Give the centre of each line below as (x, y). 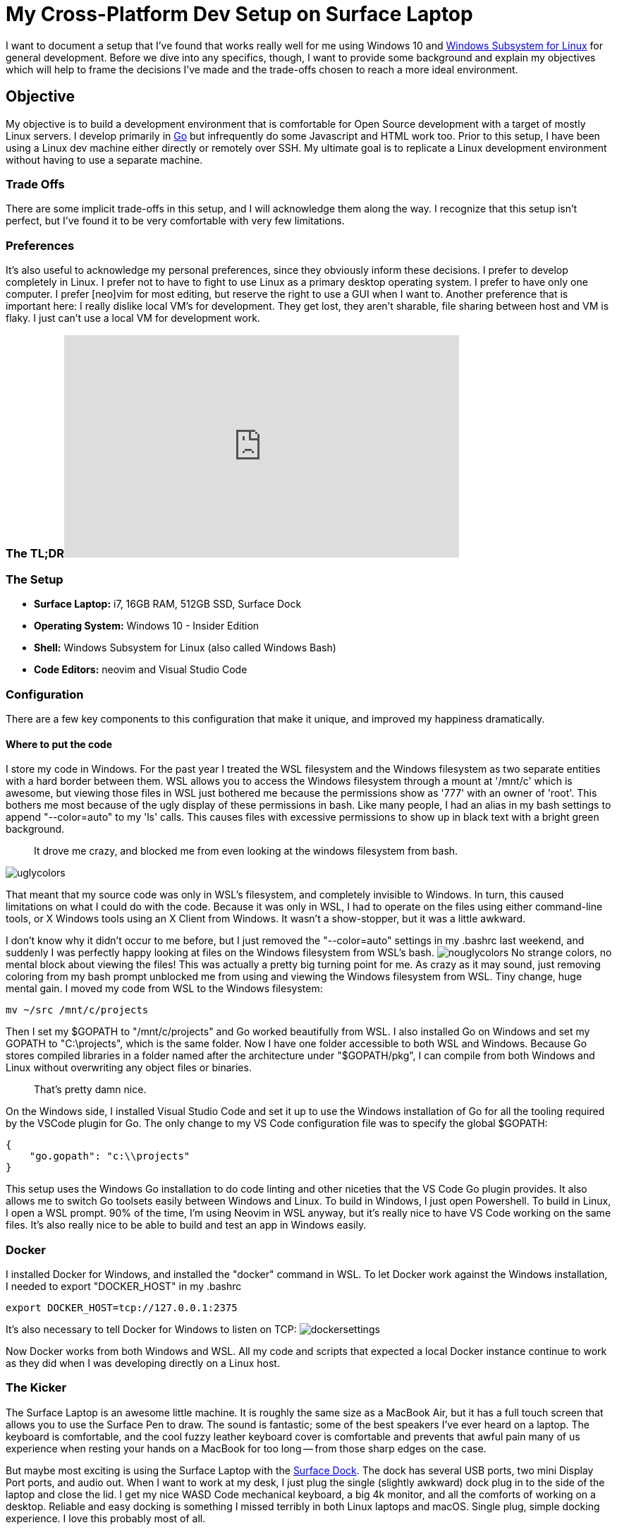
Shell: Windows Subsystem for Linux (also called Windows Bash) (185, 648)
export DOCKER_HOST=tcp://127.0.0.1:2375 (122, 1307)
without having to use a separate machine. (104, 159)
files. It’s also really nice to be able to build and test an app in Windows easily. (186, 1225)
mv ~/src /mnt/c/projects (77, 1010)
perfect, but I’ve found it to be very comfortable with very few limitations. (175, 221)
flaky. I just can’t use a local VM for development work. (133, 318)
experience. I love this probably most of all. (106, 1518)
